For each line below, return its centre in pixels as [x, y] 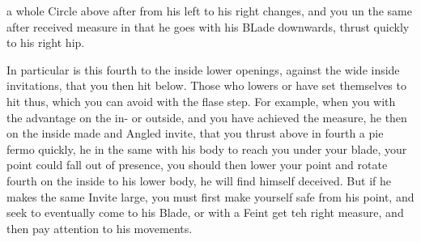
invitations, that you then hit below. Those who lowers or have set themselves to [206, 85]
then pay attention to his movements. [100, 228]
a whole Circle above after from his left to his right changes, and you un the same [209, 11]
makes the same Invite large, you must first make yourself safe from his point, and [210, 196]
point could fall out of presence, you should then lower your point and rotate [197, 165]
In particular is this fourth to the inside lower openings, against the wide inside [203, 69]
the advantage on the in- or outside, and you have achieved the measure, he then [207, 117]
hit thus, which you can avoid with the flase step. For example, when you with [201, 101]
